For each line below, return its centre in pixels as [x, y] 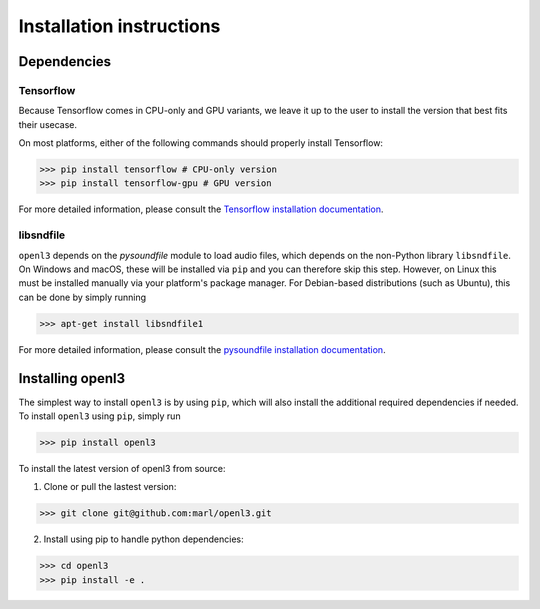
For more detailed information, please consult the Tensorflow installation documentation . [201, 209]
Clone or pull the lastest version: [110, 487]
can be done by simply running [82, 297]
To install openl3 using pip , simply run [99, 416]
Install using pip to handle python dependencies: [143, 539]
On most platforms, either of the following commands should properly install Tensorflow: [201, 143]
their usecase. [48, 124]
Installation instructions [119, 26]
